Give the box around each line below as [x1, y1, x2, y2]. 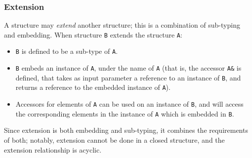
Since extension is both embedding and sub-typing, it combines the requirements [4, 125, 248, 135]
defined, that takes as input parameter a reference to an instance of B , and [15, 72, 241, 82]
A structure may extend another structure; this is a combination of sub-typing [4, 20, 240, 30]
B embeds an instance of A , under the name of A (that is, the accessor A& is [15, 63, 242, 73]
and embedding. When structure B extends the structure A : [4, 29, 182, 39]
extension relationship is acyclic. [4, 144, 102, 155]
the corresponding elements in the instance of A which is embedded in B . [15, 108, 234, 118]
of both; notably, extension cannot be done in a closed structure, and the [4, 135, 225, 145]
